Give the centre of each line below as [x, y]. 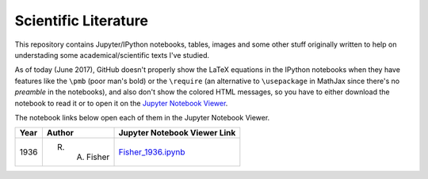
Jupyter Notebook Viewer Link [177, 133]
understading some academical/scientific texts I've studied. [112, 55]
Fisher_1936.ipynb [152, 152]
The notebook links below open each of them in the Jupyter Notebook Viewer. [142, 117]
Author [60, 133]
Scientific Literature [81, 21]
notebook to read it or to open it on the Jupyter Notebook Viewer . [121, 103]
